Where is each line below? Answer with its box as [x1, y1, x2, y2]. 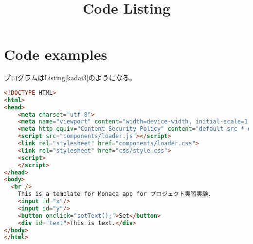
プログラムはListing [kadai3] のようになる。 [4, 72, 136, 83]
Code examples [4, 44, 108, 64]
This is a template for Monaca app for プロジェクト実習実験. [18, 191, 212, 198]
